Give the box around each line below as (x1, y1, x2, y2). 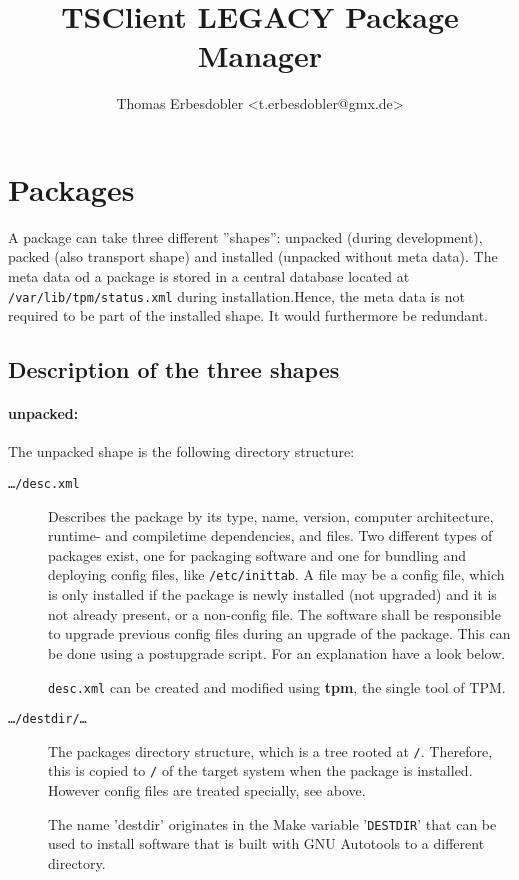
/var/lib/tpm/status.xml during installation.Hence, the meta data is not (8, 285, 465, 306)
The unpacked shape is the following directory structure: (8, 441, 355, 462)
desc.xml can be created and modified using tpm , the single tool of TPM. (48, 676, 506, 697)
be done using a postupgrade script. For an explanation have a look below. (48, 642, 506, 663)
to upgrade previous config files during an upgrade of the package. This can (48, 623, 511, 644)
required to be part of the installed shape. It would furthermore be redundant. (8, 305, 488, 326)
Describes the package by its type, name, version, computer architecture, (48, 505, 494, 526)
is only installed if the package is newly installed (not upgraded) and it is (48, 584, 497, 605)
